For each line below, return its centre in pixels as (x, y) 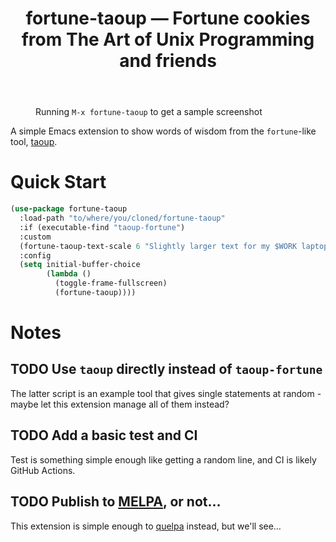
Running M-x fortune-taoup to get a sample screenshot (149, 112)
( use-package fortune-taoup (69, 209)
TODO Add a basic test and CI (104, 435)
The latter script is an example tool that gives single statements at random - (166, 393)
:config (35, 255)
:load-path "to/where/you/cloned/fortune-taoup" (122, 218)
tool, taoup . (34, 142)
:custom (35, 237)
